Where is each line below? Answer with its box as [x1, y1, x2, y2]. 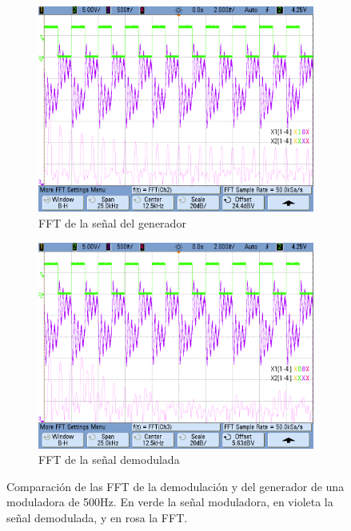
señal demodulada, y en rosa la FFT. [6, 509, 188, 525]
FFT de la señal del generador [38, 214, 186, 231]
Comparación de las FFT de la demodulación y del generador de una [6, 478, 345, 494]
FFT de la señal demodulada [38, 451, 180, 468]
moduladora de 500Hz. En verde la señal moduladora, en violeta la [6, 493, 333, 510]
